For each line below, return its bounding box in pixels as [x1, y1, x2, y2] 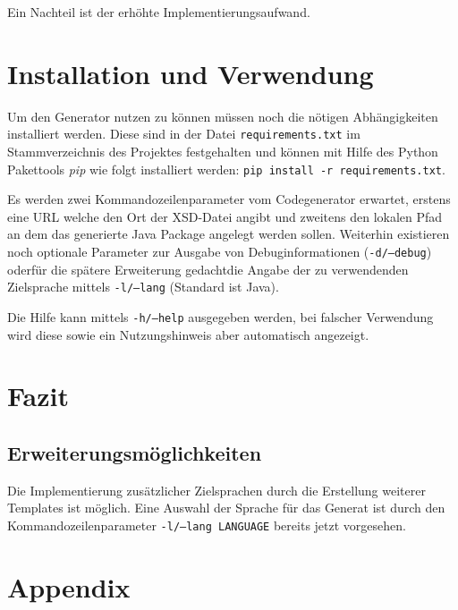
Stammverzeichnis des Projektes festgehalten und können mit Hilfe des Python [7, 141, 438, 160]
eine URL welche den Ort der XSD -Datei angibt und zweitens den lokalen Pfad [7, 207, 443, 225]
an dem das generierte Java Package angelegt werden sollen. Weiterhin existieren [7, 225, 450, 243]
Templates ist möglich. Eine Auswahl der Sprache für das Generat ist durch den [7, 498, 445, 517]
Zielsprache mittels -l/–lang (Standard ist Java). [7, 277, 279, 296]
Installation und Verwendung [7, 55, 374, 91]
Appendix [7, 568, 131, 605]
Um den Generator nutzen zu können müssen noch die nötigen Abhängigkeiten [7, 106, 438, 125]
